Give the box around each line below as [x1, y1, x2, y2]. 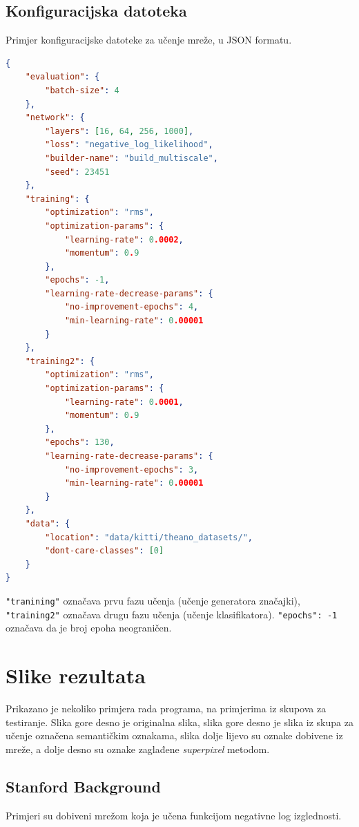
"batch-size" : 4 [45, 85, 119, 95]
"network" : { [25, 113, 85, 123]
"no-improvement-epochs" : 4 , [64, 302, 199, 312]
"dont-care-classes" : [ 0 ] [45, 546, 164, 556]
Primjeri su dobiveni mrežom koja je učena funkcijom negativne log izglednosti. [6, 808, 342, 822]
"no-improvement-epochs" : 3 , [64, 464, 199, 475]
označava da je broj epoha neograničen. [6, 620, 172, 635]
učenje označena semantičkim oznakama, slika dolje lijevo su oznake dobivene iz [6, 728, 343, 743]
